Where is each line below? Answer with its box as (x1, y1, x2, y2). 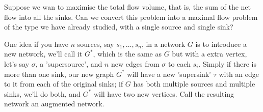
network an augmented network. (4, 98, 104, 109)
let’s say (4, 58, 30, 69)
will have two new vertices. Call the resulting (93, 88, 234, 99)
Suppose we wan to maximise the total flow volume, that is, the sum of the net (4, 2, 251, 12)
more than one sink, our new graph (4, 68, 114, 79)
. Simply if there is (198, 58, 257, 69)
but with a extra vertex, (172, 48, 247, 59)
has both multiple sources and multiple (133, 78, 255, 89)
